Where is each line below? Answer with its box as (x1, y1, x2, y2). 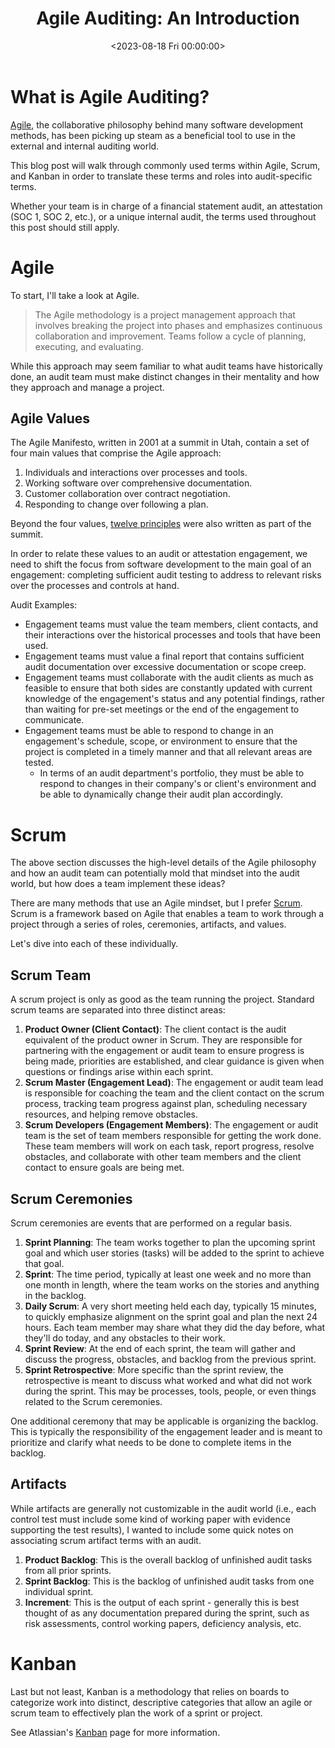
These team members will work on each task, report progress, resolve (24, 1140, 315, 1152)
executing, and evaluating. (34, 340, 144, 352)
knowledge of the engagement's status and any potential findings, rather (24, 693, 325, 705)
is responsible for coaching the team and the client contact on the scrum (24, 1087, 325, 1099)
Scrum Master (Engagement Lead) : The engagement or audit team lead (24, 1077, 324, 1089)
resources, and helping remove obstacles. (24, 1108, 198, 1121)
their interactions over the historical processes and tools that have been (24, 629, 321, 641)
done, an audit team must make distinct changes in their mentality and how (10, 370, 320, 382)
